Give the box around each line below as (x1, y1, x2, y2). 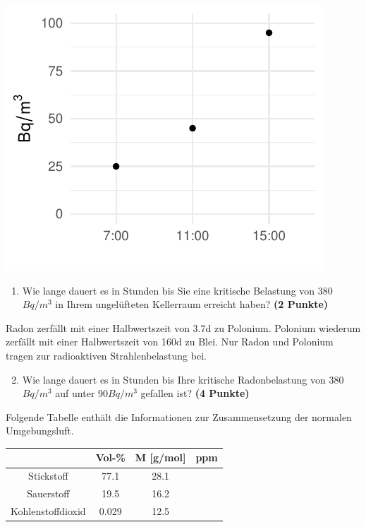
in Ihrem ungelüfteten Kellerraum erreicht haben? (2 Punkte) (55, 297, 329, 312)
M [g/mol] (135, 450, 186, 465)
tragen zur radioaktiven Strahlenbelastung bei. (6, 348, 207, 362)
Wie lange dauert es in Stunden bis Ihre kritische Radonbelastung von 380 (22, 372, 344, 386)
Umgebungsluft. (6, 423, 74, 438)
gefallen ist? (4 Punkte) (140, 386, 250, 401)
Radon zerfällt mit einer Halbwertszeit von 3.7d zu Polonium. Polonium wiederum (6, 320, 361, 335)
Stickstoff (28, 468, 68, 483)
